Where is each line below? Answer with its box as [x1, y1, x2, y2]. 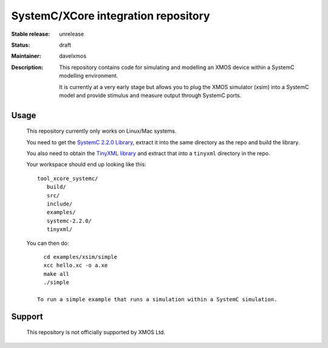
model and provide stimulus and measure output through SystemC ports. [59, 92, 242, 99]
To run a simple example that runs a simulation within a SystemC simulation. [37, 296, 278, 303]
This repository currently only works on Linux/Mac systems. [26, 127, 177, 135]
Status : [11, 41, 30, 49]
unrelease [59, 30, 84, 38]
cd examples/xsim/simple [43, 253, 118, 260]
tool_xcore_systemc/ [37, 175, 98, 182]
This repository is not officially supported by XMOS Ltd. [26, 329, 165, 336]
